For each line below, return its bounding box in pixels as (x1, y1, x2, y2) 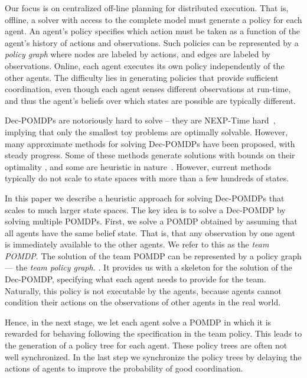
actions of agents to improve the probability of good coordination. (5, 362, 243, 374)
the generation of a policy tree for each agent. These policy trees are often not (5, 339, 288, 351)
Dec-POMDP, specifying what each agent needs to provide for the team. (5, 273, 266, 285)
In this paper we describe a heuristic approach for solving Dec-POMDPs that (5, 191, 285, 204)
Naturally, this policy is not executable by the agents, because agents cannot (5, 284, 282, 296)
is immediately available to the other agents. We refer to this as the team (5, 238, 269, 250)
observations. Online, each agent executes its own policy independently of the (5, 59, 285, 71)
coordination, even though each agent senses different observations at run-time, (5, 83, 291, 95)
